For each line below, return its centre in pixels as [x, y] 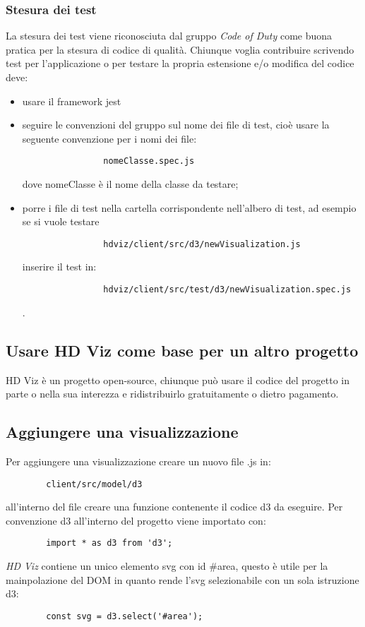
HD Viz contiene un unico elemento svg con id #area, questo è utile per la [167, 566]
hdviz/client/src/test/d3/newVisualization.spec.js [227, 290]
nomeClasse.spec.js [149, 161]
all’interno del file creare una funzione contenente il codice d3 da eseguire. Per [174, 507]
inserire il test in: [59, 267]
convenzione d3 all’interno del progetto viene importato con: [136, 520]
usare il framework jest [72, 101]
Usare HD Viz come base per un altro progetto [182, 350]
